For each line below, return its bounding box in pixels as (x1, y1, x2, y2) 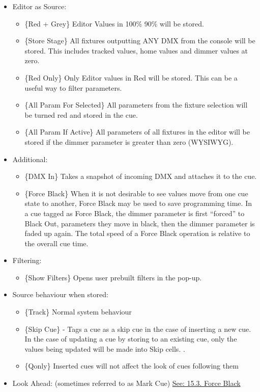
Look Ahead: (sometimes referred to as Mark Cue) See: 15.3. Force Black (12, 378, 241, 388)
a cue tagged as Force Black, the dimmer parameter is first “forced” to (24, 207, 245, 218)
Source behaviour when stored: (12, 289, 108, 300)
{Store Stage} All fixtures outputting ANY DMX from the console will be (24, 35, 255, 46)
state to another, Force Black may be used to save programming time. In (24, 198, 252, 208)
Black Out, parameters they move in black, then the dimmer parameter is (24, 218, 255, 228)
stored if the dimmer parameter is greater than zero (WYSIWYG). (24, 136, 234, 147)
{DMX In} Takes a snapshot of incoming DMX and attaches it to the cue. (24, 171, 257, 181)
